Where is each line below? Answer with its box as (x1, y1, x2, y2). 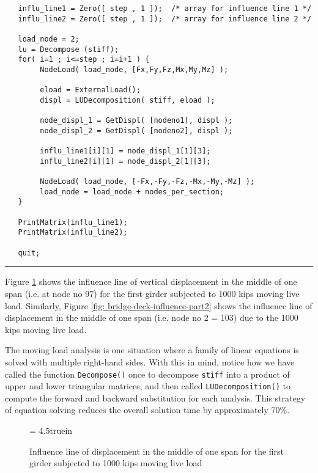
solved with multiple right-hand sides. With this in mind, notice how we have (5, 355, 295, 368)
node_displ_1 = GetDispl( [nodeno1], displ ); (40, 116, 233, 125)
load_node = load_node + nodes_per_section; (40, 187, 224, 196)
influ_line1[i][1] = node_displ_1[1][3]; (40, 147, 211, 156)
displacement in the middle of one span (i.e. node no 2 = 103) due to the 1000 (5, 311, 298, 324)
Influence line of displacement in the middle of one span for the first (29, 444, 284, 457)
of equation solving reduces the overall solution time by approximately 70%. (5, 403, 290, 416)
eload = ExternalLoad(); (40, 86, 141, 95)
